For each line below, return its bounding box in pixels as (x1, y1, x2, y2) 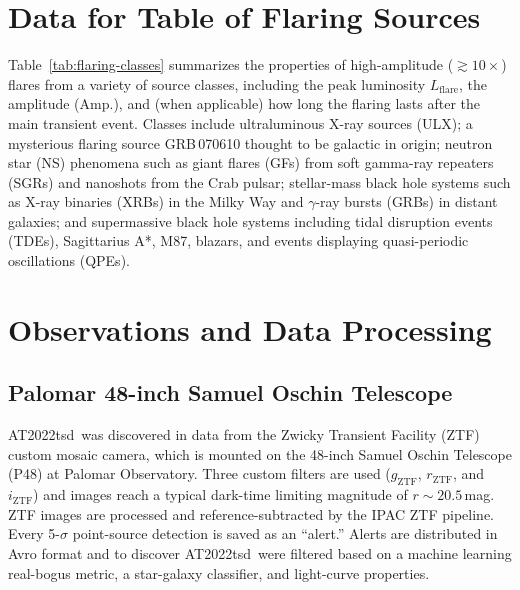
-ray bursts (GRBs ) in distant (315, 191, 498, 212)
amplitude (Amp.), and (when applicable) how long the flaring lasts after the (8, 93, 480, 114)
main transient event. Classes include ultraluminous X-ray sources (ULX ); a (8, 112, 473, 133)
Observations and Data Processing (8, 308, 492, 349)
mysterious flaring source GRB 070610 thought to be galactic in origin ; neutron (8, 132, 493, 153)
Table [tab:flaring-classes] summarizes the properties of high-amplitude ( (8, 54, 454, 75)
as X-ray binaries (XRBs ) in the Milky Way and (8, 191, 304, 212)
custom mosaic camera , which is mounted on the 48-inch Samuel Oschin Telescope (8, 443, 512, 464)
